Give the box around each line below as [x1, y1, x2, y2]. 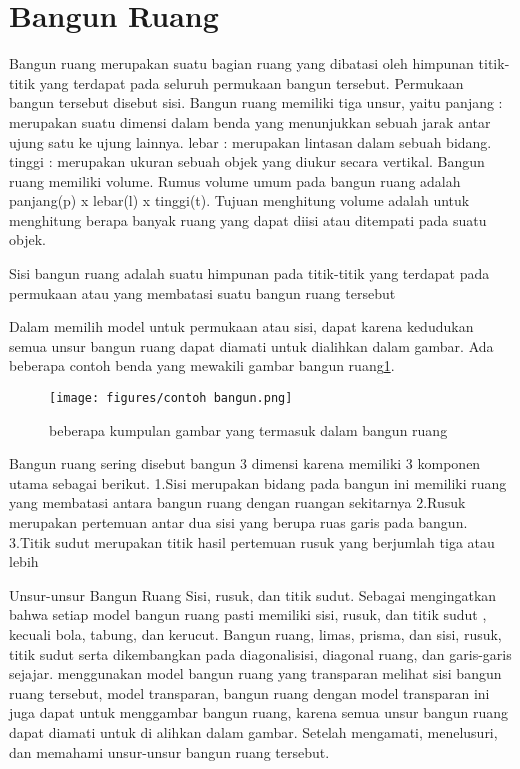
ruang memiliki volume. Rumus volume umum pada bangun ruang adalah [9, 170, 461, 191]
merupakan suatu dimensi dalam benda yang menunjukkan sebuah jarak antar [9, 111, 491, 132]
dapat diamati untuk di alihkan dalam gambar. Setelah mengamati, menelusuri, [9, 722, 498, 742]
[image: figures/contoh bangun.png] [49, 391, 293, 406]
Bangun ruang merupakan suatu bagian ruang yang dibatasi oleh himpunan [9, 53, 474, 74]
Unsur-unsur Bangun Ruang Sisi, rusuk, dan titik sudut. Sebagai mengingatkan [9, 584, 497, 605]
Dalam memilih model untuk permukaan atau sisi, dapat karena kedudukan [9, 316, 474, 337]
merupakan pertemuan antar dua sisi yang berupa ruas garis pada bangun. [9, 512, 468, 533]
